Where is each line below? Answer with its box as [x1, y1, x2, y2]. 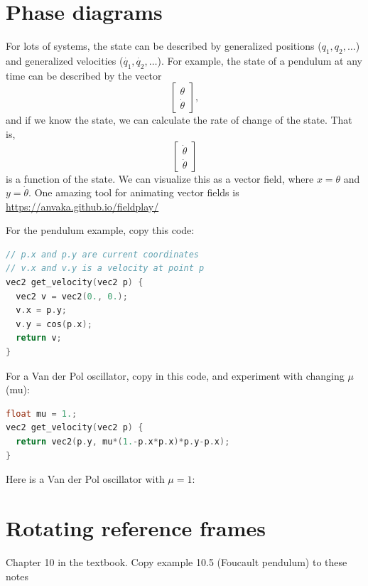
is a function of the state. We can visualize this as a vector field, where [6, 171, 314, 186]
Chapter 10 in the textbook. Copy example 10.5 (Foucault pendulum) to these [6, 554, 347, 569]
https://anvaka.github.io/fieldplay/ [6, 198, 159, 213]
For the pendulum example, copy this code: [6, 223, 195, 238]
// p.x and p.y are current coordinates [6, 249, 200, 260]
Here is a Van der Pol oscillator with [6, 472, 165, 486]
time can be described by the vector [6, 68, 162, 82]
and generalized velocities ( [6, 53, 124, 68]
